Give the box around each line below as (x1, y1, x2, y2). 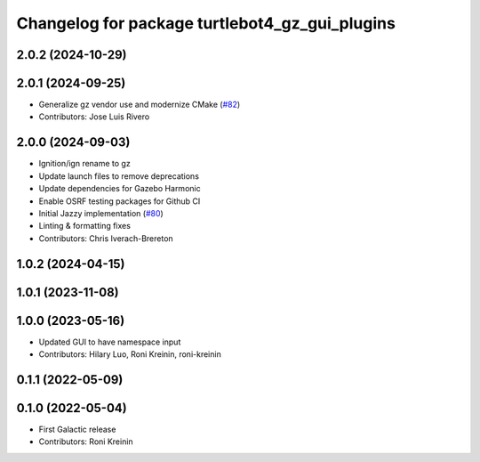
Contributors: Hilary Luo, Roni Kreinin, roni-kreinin (38, 349, 221, 360)
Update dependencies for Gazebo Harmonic (38, 183, 201, 194)
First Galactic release (38, 424, 116, 434)
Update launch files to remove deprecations (38, 170, 200, 182)
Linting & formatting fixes (38, 221, 131, 231)
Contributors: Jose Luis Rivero (38, 111, 150, 122)
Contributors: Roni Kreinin (38, 436, 133, 447)
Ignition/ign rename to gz (38, 158, 131, 169)
